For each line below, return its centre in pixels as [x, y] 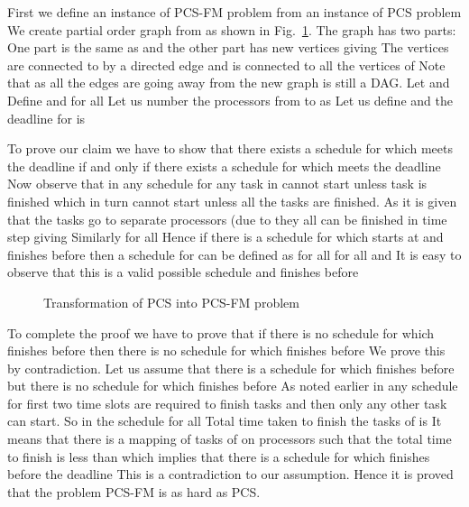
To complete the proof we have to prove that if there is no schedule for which [221, 332]
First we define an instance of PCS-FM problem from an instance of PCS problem [234, 12]
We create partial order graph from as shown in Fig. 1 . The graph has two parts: [232, 29]
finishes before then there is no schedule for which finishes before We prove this [226, 350]
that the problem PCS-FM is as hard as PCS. [134, 491]
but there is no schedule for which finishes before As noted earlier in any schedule [233, 386]
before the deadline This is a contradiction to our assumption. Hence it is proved [230, 474]
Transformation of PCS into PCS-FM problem [171, 302]
